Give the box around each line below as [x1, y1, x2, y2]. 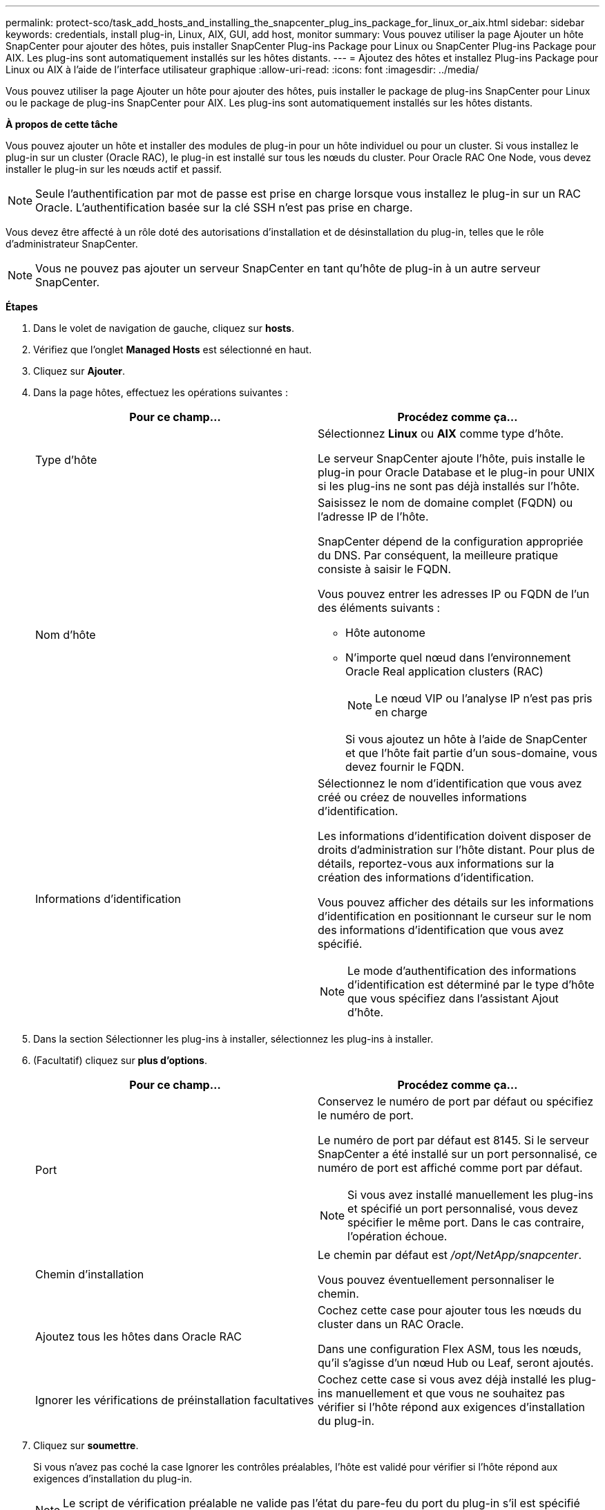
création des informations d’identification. [318, 870, 535, 884]
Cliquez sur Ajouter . [33, 365, 126, 377]
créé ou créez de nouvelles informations [318, 790, 527, 804]
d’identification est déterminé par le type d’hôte [347, 978, 595, 991]
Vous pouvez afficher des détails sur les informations [318, 895, 594, 909]
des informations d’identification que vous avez [318, 923, 564, 937]
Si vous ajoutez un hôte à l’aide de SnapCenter [345, 732, 588, 746]
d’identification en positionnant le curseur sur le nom [318, 909, 592, 923]
